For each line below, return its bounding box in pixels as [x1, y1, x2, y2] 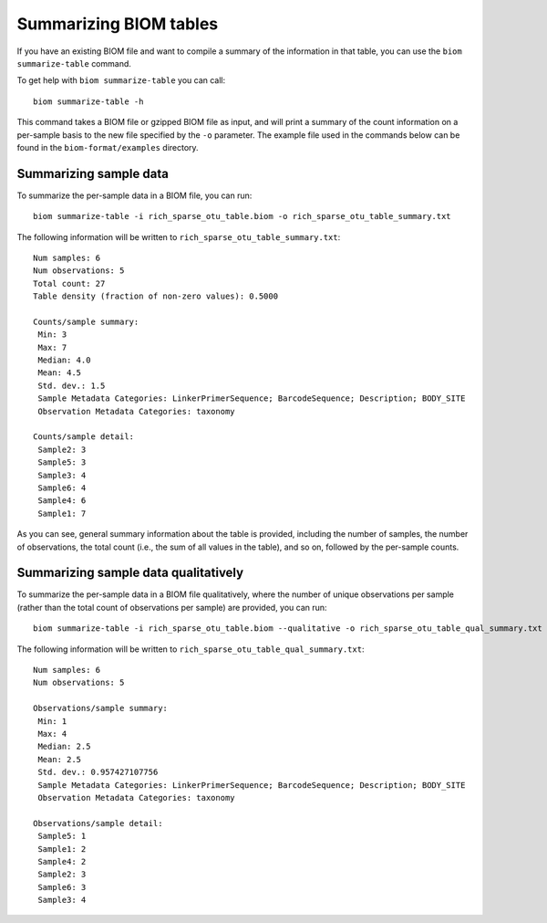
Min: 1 [37, 716, 67, 726]
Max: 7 [37, 342, 67, 352]
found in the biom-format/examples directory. [16, 142, 200, 152]
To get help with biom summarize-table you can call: [16, 75, 226, 86]
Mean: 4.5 [37, 368, 82, 378]
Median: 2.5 [37, 741, 91, 752]
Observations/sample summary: [33, 703, 169, 714]
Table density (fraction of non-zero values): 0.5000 [33, 291, 278, 301]
